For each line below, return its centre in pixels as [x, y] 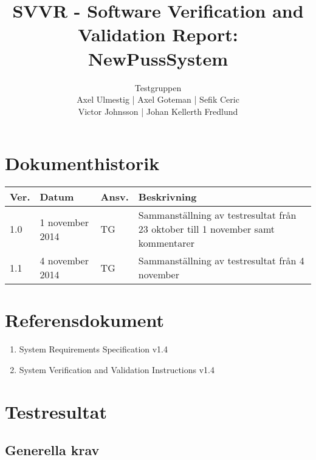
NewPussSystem [158, 58]
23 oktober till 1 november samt [206, 229]
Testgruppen [158, 87]
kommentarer [166, 243]
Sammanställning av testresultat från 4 [221, 261]
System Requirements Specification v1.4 [94, 349]
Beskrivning [167, 197]
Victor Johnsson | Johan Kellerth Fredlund [158, 111]
